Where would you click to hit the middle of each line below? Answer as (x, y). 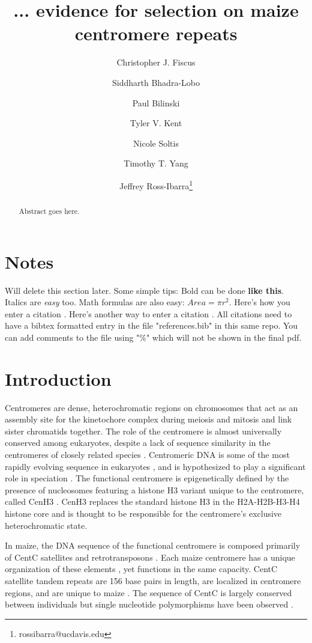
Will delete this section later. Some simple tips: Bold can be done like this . (144, 290)
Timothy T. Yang (156, 163)
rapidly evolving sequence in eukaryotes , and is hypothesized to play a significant (155, 466)
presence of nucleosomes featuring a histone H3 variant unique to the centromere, (154, 489)
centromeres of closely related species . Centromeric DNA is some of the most (147, 454)
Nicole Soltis (156, 143)
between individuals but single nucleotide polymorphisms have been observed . (149, 604)
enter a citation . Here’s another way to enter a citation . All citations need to (148, 313)
